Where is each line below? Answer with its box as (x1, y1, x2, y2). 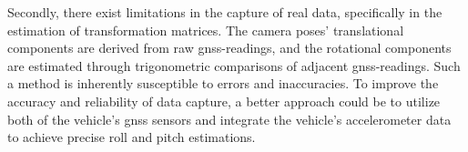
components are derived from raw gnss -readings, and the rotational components (7, 38, 452, 57)
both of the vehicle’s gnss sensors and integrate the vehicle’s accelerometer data (7, 109, 452, 128)
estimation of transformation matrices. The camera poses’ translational (7, 20, 404, 39)
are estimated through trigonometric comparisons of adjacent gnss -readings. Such (7, 56, 461, 75)
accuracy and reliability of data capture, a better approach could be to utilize (7, 91, 441, 110)
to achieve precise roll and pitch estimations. (7, 127, 256, 147)
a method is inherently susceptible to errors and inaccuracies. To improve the (7, 74, 439, 93)
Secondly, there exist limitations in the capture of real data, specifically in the (7, 3, 443, 21)
